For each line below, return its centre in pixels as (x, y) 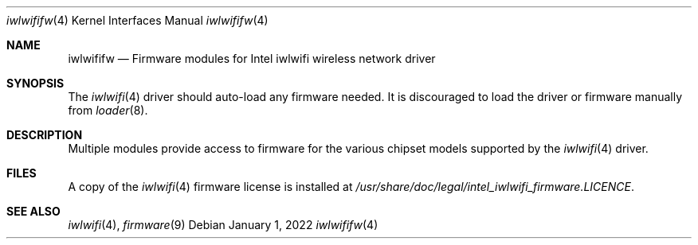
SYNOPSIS (35, 83)
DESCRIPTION (45, 135)
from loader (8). (108, 110)
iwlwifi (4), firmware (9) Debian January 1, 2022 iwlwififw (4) (223, 225)
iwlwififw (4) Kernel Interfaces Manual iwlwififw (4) (137, 20)
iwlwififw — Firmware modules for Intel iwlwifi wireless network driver (252, 58)
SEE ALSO (33, 211)
